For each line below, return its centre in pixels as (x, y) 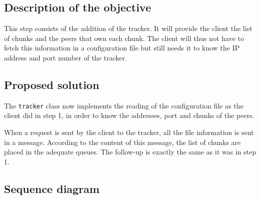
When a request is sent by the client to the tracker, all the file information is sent (129, 132)
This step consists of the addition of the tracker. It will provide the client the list (128, 28)
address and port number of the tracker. (66, 57)
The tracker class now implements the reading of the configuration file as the (124, 105)
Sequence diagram (52, 188)
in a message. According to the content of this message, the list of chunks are (122, 142)
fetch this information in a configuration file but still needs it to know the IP (122, 48)
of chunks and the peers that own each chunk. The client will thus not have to (124, 38)
